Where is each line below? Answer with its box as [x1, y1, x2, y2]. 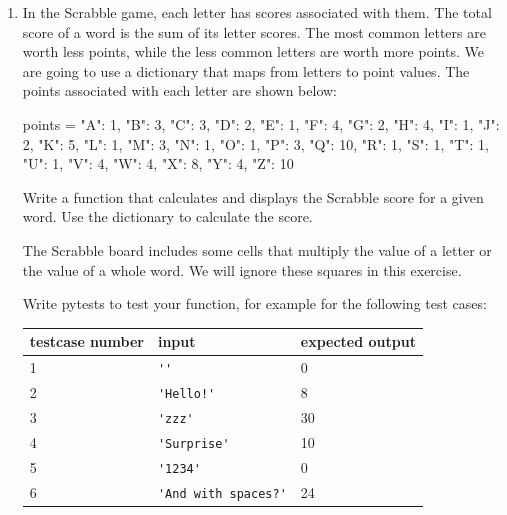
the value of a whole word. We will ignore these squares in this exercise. [22, 259, 462, 280]
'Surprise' [157, 436, 230, 451]
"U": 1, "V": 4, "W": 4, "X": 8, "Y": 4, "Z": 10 [22, 153, 294, 174]
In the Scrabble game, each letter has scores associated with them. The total [22, 2, 492, 22]
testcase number [29, 331, 144, 352]
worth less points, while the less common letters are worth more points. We [22, 41, 484, 62]
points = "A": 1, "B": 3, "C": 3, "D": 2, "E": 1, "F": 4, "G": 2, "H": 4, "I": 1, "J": [22, 113, 500, 134]
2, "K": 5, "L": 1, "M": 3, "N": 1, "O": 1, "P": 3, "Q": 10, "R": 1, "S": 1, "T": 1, [22, 133, 489, 154]
